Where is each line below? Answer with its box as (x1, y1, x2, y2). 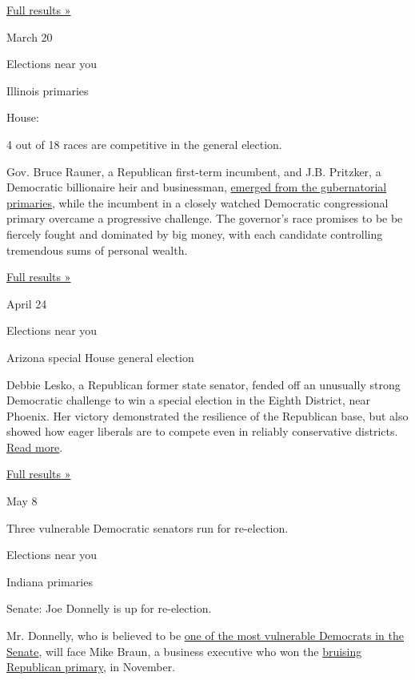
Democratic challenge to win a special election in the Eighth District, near (6, 392, 371, 408)
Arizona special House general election (6, 348, 194, 365)
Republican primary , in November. (6, 658, 176, 675)
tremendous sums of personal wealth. (6, 241, 188, 258)
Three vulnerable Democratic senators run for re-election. (6, 519, 289, 536)
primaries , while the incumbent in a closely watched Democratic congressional (6, 194, 389, 211)
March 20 (6, 28, 53, 45)
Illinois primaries (6, 82, 89, 99)
